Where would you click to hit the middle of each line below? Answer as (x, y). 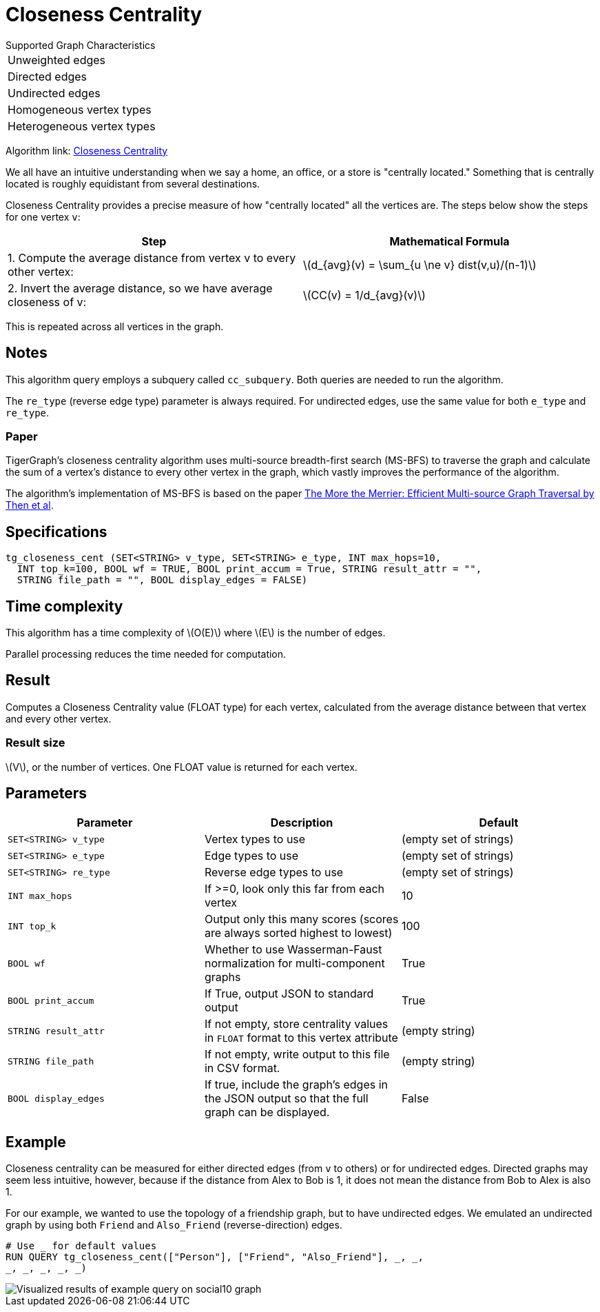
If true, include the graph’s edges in (296, 1085)
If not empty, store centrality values (296, 1024)
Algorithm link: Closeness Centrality (87, 150)
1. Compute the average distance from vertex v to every (152, 258)
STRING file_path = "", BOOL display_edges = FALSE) (162, 580)
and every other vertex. (59, 718)
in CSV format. (242, 1068)
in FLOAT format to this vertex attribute (301, 1038)
